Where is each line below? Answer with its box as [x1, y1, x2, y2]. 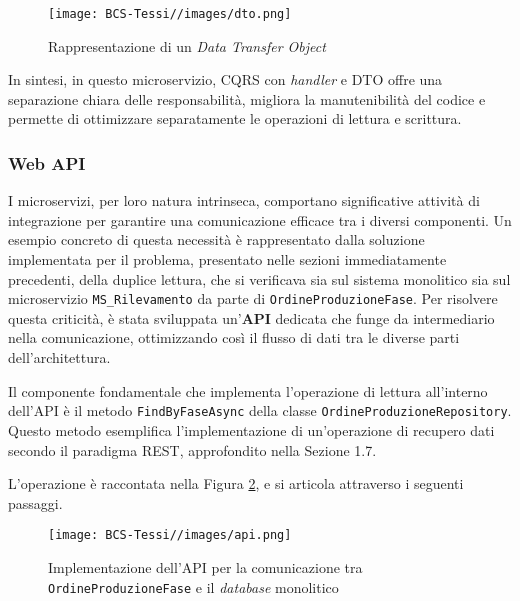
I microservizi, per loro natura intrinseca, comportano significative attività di [8, 190, 480, 211]
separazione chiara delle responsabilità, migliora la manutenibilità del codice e [8, 88, 486, 109]
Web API [8, 150, 86, 175]
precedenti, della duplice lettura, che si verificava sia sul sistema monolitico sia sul [8, 268, 511, 289]
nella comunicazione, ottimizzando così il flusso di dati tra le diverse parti [8, 327, 460, 348]
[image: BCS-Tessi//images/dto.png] [48, 7, 292, 21]
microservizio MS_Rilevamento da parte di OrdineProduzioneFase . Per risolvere [8, 288, 498, 309]
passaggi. [8, 492, 63, 513]
